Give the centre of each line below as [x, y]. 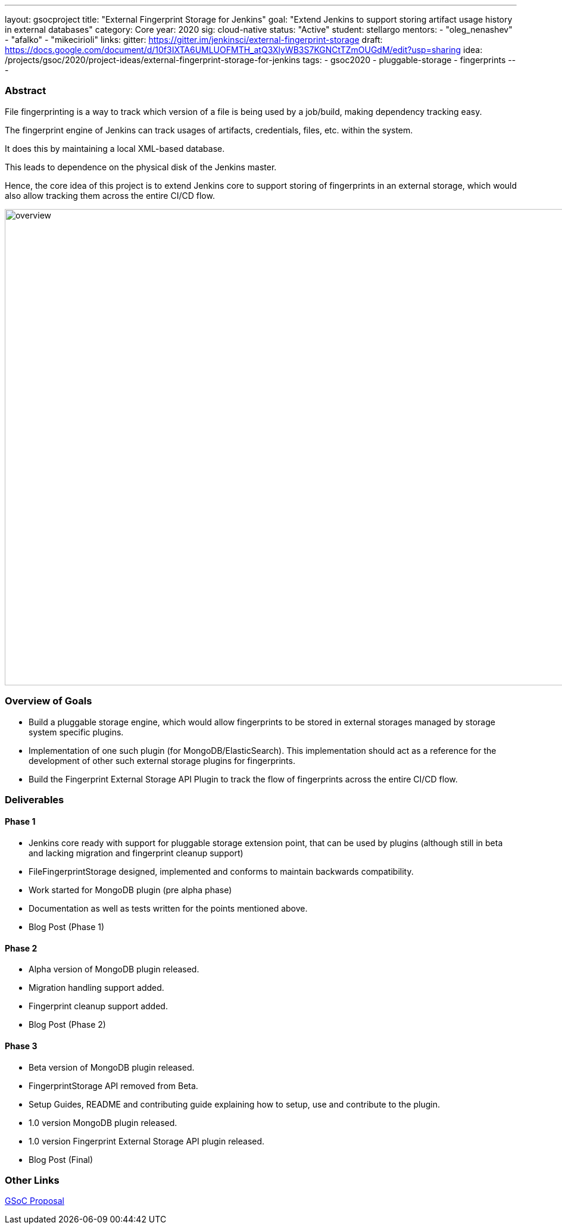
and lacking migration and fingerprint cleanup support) [136, 853]
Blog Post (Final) [61, 1159]
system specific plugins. [76, 732]
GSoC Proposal [35, 1201]
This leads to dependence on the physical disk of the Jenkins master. [141, 167]
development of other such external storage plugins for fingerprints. [162, 760]
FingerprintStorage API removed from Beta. [113, 1085]
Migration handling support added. [96, 988]
